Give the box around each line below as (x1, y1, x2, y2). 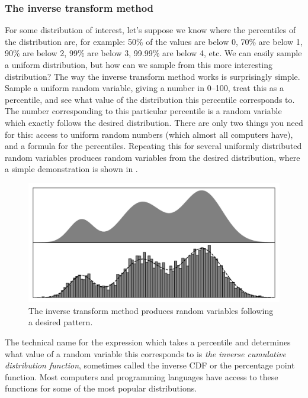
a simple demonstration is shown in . (5, 163, 138, 175)
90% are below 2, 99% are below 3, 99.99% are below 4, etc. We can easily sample (5, 47, 302, 59)
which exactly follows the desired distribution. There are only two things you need (5, 116, 303, 128)
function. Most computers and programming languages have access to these (5, 370, 278, 383)
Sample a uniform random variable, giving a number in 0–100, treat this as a (5, 82, 284, 94)
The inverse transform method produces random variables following (28, 304, 274, 316)
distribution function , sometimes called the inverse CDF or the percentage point (5, 359, 295, 371)
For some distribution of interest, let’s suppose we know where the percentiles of (5, 24, 296, 36)
